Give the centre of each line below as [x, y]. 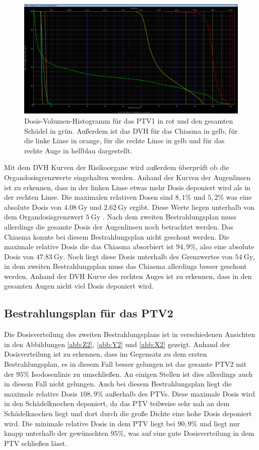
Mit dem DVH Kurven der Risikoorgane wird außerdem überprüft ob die [117, 167]
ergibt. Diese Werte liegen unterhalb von [192, 207]
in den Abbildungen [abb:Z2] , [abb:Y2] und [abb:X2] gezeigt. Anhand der [117, 344]
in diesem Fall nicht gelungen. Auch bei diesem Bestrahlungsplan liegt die [118, 384]
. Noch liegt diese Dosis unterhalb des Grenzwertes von [148, 256]
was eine [239, 197]
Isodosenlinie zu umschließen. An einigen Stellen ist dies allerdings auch [142, 374]
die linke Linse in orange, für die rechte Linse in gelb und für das [124, 140]
